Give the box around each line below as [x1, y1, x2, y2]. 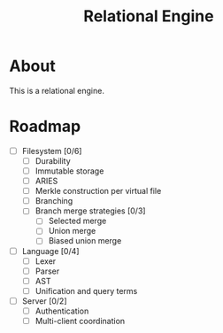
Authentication [35, 306, 89, 316]
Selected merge [48, 215, 107, 227]
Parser [35, 266, 60, 276]
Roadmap [9, 117, 81, 136]
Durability [35, 155, 71, 166]
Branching [35, 196, 73, 206]
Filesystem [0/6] [21, 145, 82, 156]
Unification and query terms [35, 285, 138, 296]
